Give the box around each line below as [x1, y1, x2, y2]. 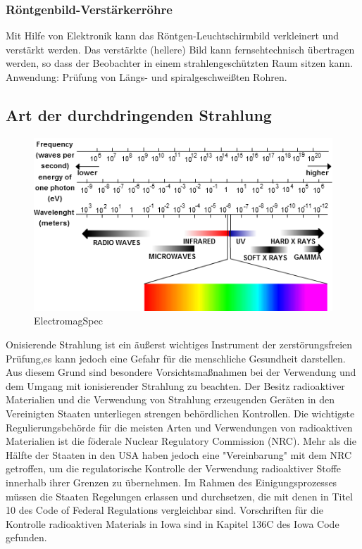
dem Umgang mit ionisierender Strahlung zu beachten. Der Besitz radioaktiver [6, 378, 345, 393]
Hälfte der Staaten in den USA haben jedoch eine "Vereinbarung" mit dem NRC [6, 447, 352, 462]
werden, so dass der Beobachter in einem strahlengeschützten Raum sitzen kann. [6, 56, 353, 70]
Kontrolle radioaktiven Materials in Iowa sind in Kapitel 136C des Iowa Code [6, 516, 339, 531]
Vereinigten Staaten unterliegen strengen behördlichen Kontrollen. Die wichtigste [6, 405, 355, 420]
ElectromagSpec [34, 313, 103, 328]
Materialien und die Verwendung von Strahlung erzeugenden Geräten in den [6, 392, 335, 407]
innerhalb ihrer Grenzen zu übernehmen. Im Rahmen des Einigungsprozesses [6, 474, 337, 489]
